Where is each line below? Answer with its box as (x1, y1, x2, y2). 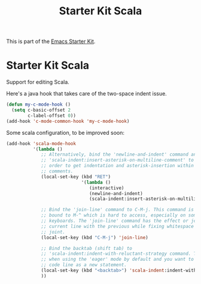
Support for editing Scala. (6, 79, 70, 86)
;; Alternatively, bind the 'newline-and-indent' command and (41, 152, 199, 158)
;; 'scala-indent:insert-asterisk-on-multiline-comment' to (41, 157, 194, 163)
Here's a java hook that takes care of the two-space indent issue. (6, 90, 167, 97)
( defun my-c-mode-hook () (6, 101, 71, 108)
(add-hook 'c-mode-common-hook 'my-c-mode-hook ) (6, 118, 130, 124)
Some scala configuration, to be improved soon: (6, 129, 124, 136)
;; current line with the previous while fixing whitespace (41, 223, 194, 229)
